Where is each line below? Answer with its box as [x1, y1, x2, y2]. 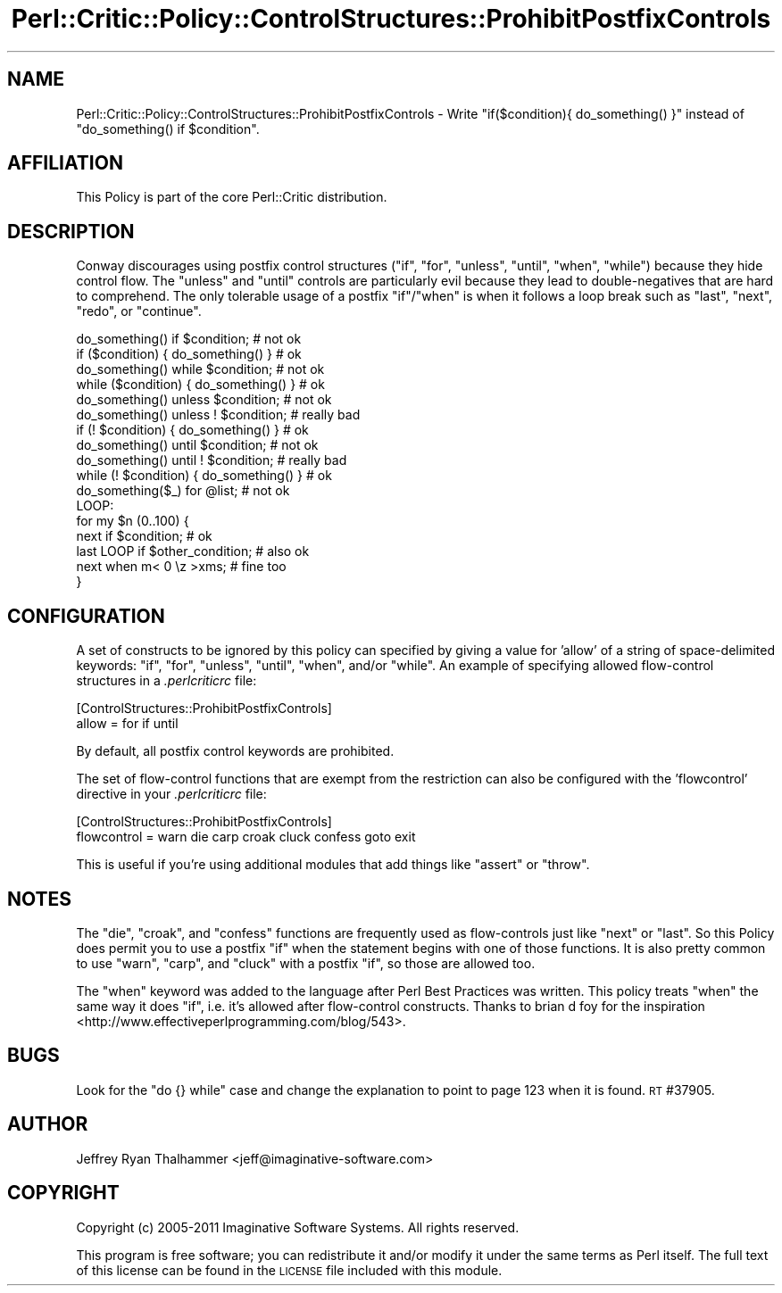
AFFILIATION [7, 152, 123, 175]
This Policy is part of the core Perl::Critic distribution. [76, 189, 387, 205]
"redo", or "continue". [76, 303, 202, 319]
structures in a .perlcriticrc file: [76, 673, 257, 689]
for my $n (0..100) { [76, 513, 189, 529]
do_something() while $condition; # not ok [76, 361, 325, 377]
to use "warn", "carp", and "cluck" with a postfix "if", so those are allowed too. [76, 955, 536, 971]
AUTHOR [7, 1113, 88, 1136]
